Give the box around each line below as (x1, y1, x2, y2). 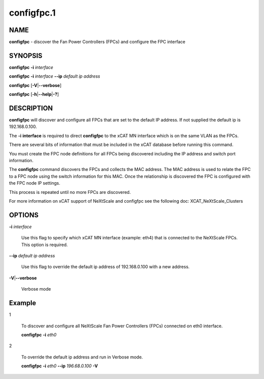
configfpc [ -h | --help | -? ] (9, 91, 59, 97)
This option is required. (21, 242, 68, 248)
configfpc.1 (9, 7, 56, 18)
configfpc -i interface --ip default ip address (9, 73, 100, 79)
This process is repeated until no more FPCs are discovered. (9, 189, 131, 195)
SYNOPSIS (9, 51, 43, 60)
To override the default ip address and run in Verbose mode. (21, 354, 143, 360)
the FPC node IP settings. (9, 180, 61, 186)
